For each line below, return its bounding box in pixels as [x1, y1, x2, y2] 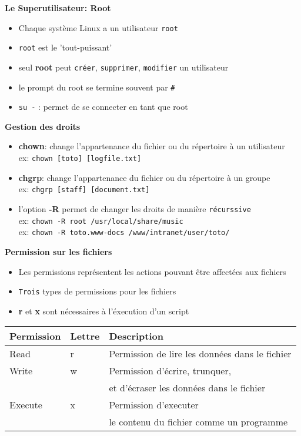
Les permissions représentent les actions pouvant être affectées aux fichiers [18, 265, 286, 277]
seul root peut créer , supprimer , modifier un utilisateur [18, 61, 229, 73]
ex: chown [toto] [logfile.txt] [18, 152, 142, 164]
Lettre [70, 329, 100, 343]
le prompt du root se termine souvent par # [18, 81, 175, 93]
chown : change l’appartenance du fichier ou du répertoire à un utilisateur [18, 140, 285, 152]
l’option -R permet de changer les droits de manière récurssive [18, 202, 251, 214]
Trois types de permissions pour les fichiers [18, 285, 176, 297]
